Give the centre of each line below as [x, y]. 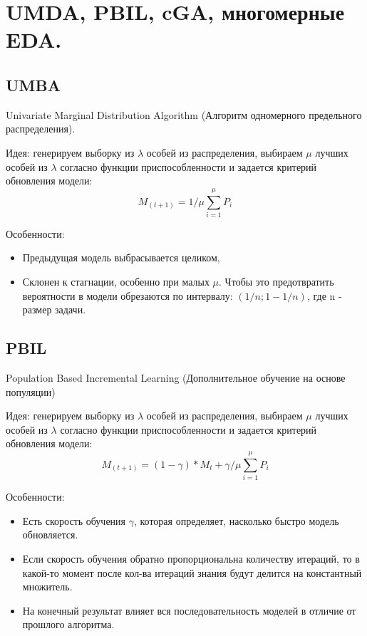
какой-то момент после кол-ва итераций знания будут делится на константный [192, 572]
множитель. [47, 587]
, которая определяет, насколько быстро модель [236, 520]
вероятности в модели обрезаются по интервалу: [128, 295]
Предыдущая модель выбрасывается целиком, [121, 257]
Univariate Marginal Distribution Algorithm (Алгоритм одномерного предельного [184, 114]
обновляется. [50, 535]
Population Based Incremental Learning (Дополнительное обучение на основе [176, 378]
